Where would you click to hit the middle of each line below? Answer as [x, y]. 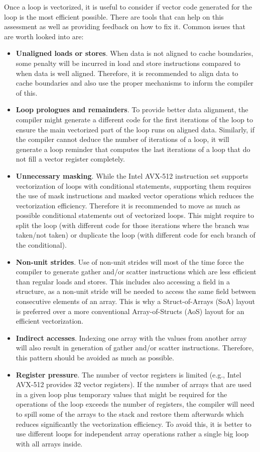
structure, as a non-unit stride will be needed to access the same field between [136, 291]
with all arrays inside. [49, 443]
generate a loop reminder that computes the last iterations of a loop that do [133, 149]
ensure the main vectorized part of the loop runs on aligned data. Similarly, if [135, 129]
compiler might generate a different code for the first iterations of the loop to [134, 119]
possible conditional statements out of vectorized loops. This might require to [135, 215]
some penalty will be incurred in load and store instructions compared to [128, 63]
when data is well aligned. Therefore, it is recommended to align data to [127, 73]
